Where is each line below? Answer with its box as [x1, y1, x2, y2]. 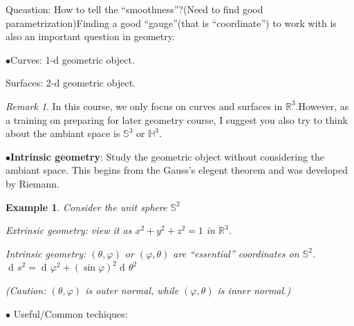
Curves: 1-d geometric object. [10, 52, 135, 66]
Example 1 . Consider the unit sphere [6, 199, 167, 214]
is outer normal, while [85, 282, 179, 297]
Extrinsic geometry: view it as [6, 223, 132, 237]
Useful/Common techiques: [13, 306, 128, 320]
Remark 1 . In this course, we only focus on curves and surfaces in [6, 98, 283, 113]
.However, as [295, 98, 349, 113]
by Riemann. [6, 176, 59, 190]
